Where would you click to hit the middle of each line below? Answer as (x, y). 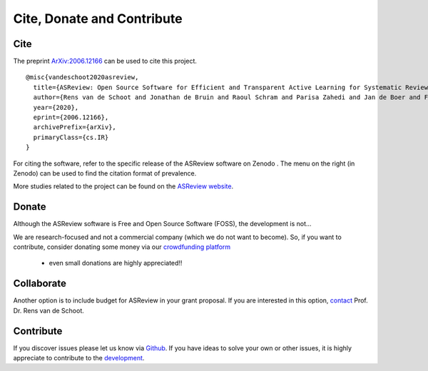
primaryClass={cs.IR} (71, 137)
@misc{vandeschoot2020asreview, (82, 77)
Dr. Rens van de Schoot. (49, 310)
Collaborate (40, 284)
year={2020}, (56, 107)
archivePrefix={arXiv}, (75, 127)
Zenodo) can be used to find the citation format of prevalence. (105, 173)
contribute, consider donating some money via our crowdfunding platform (122, 247)
